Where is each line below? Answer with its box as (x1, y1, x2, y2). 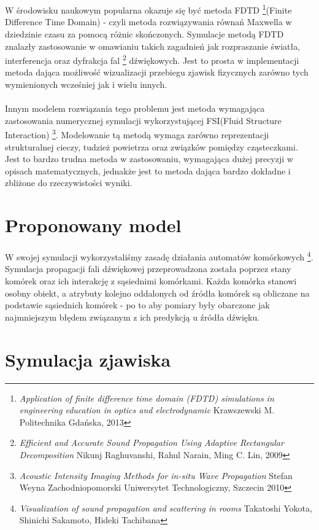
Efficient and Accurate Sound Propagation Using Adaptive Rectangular (19, 436, 284, 449)
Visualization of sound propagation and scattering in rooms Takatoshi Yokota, (19, 501, 312, 514)
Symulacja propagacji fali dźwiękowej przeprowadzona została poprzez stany (5, 262, 291, 275)
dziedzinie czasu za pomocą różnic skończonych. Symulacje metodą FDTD (5, 28, 284, 41)
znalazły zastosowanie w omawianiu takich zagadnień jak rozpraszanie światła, (5, 39, 301, 52)
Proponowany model (5, 212, 182, 238)
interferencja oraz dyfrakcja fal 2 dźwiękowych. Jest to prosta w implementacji (5, 52, 299, 66)
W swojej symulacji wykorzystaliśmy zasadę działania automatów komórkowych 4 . (5, 249, 313, 263)
